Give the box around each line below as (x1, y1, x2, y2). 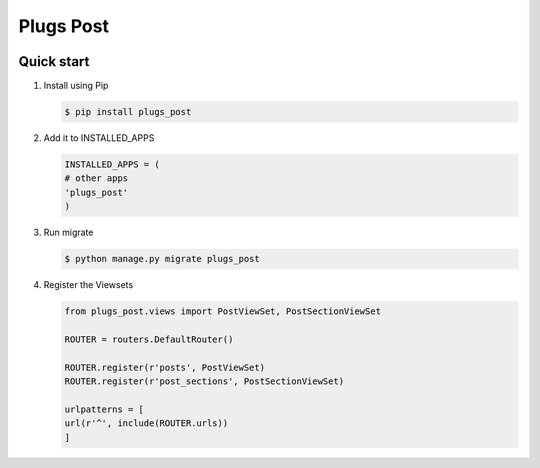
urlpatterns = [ (64, 403, 145, 415)
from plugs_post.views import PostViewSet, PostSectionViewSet (64, 306, 382, 317)
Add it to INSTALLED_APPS (43, 132, 155, 144)
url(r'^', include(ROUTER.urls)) (64, 418, 229, 429)
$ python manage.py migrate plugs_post (64, 253, 260, 265)
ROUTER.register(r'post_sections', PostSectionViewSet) (64, 376, 345, 387)
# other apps (64, 173, 129, 184)
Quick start (18, 53, 90, 70)
